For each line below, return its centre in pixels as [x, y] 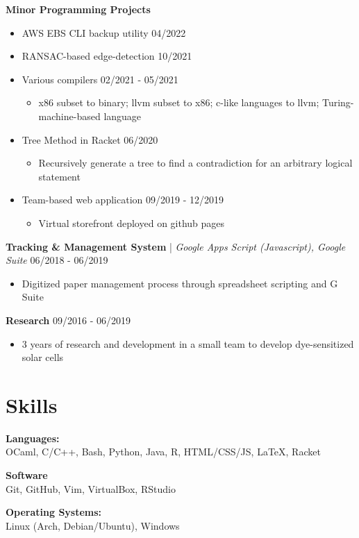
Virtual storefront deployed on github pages [132, 222]
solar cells [43, 357]
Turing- [338, 102]
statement [59, 176]
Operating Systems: [54, 512]
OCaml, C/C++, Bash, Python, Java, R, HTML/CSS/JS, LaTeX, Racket [163, 452]
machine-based [69, 116]
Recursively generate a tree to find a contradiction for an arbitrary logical [195, 163]
